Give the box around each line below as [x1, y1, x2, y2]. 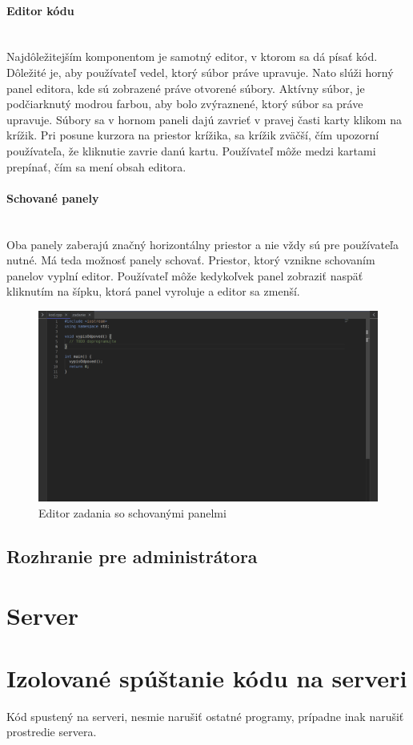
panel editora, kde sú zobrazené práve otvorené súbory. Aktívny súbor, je [6, 79, 365, 96]
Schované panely [6, 189, 99, 206]
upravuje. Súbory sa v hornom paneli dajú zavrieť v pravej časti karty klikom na [6, 111, 402, 127]
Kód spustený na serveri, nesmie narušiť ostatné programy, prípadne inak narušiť [6, 707, 404, 724]
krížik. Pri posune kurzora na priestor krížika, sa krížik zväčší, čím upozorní [6, 127, 379, 143]
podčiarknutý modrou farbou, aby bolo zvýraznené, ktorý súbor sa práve [6, 95, 363, 112]
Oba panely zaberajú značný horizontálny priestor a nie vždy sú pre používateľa [6, 236, 399, 252]
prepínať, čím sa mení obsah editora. [6, 158, 186, 175]
